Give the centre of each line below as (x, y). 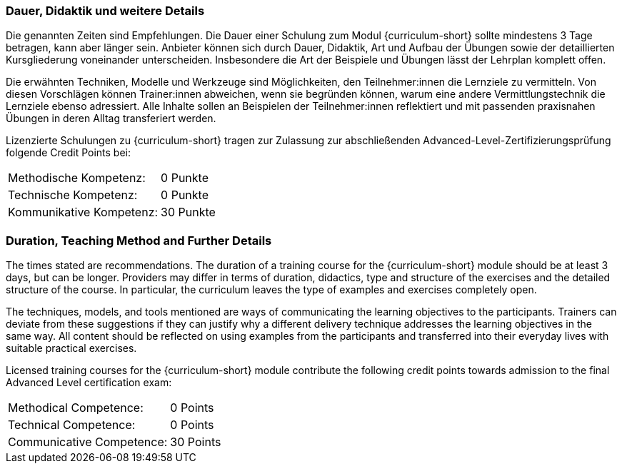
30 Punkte (188, 212)
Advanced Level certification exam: (89, 383)
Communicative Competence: (88, 442)
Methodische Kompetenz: (77, 178)
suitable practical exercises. (71, 348)
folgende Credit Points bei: (69, 153)
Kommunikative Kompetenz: (83, 212)
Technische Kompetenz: (73, 195)
